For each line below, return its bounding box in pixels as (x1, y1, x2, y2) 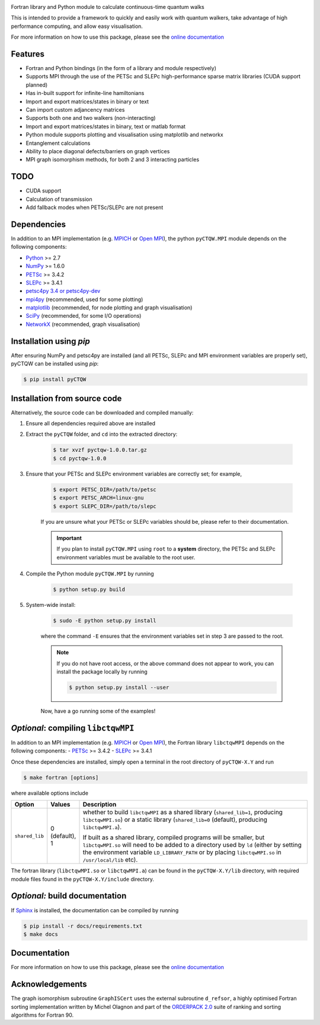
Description (82, 801, 117, 809)
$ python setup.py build (53, 586, 126, 593)
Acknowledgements (11, 979, 87, 989)
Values (50, 801, 71, 809)
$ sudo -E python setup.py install (53, 618, 156, 624)
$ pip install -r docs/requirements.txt (23, 922, 142, 929)
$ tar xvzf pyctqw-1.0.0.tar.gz (53, 447, 148, 454)
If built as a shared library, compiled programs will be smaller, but (82, 833, 265, 841)
